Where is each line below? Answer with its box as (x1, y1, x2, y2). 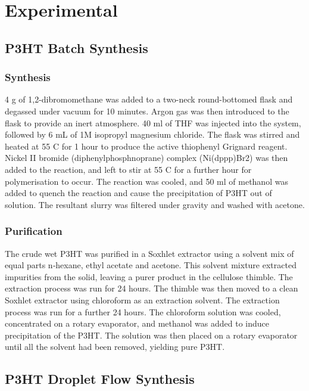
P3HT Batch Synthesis (5, 38, 148, 57)
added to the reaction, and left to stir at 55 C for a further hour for (5, 163, 252, 175)
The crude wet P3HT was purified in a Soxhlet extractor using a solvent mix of (5, 247, 294, 259)
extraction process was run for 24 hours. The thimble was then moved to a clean (5, 282, 298, 294)
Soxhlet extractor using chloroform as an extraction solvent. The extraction (5, 293, 280, 306)
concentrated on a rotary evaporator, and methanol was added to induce (5, 317, 270, 330)
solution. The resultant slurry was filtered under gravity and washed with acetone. (5, 198, 305, 210)
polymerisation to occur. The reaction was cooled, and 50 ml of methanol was (5, 175, 288, 187)
